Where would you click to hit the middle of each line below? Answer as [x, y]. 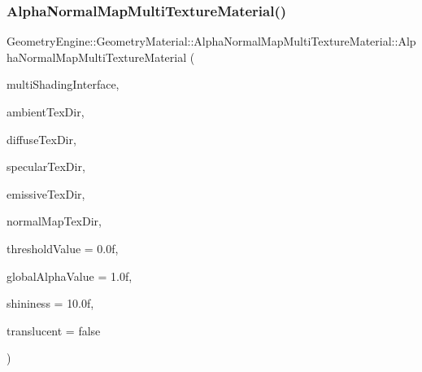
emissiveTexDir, [46, 193]
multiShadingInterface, [63, 84]
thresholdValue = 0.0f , [63, 248]
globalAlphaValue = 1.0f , [70, 276]
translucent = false [54, 330]
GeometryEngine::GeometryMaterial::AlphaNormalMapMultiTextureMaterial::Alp [211, 41]
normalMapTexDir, [54, 221]
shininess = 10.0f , [50, 303]
